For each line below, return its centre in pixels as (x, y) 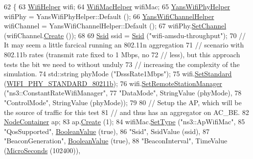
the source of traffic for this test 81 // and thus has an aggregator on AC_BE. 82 (126, 112)
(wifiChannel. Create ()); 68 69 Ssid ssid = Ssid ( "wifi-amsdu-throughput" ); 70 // (125, 35)
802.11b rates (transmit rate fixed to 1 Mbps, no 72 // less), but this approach (122, 54)
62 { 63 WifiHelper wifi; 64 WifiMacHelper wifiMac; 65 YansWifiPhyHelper (117, 6)
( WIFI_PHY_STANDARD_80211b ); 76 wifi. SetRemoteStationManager (113, 83)
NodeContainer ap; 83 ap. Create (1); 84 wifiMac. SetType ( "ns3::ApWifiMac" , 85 (125, 122)
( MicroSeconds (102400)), (42, 150)
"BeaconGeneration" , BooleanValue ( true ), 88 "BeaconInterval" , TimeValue (116, 141)
